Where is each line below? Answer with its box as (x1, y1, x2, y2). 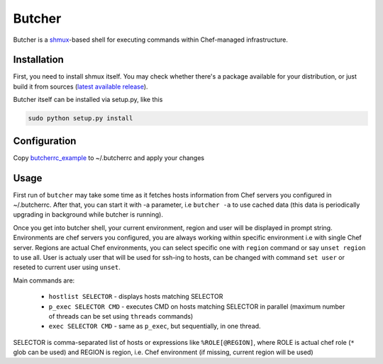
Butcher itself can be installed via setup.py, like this (13, 96, 163, 104)
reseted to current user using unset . (13, 263, 121, 272)
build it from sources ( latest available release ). (13, 82, 148, 91)
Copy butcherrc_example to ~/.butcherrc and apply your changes (13, 153, 205, 162)
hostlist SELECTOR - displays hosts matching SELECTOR (48, 292, 223, 301)
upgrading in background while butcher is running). (13, 210, 163, 219)
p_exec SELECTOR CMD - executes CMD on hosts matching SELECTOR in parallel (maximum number (48, 302, 345, 311)
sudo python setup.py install (28, 114, 133, 123)
